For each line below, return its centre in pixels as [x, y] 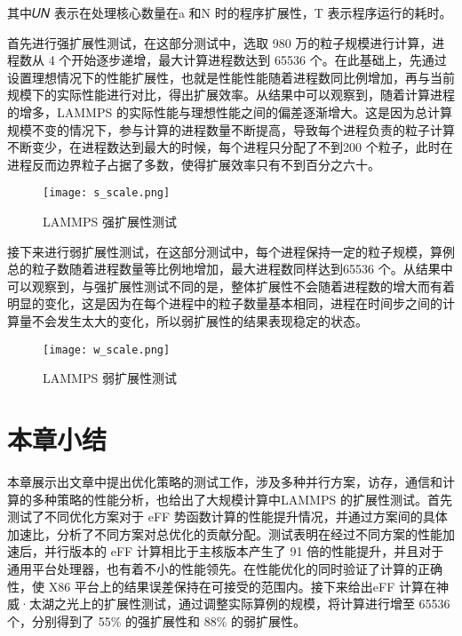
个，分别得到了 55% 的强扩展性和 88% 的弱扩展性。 [156, 620]
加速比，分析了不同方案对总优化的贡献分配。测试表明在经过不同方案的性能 [225, 533]
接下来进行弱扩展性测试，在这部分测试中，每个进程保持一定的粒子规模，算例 [231, 251]
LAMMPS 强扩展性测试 [110, 221]
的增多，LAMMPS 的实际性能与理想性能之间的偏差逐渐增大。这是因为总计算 [230, 111]
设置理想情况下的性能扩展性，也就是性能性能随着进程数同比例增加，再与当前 [231, 77]
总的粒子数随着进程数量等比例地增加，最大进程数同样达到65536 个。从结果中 [230, 269]
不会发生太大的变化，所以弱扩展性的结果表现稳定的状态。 [199, 320]
